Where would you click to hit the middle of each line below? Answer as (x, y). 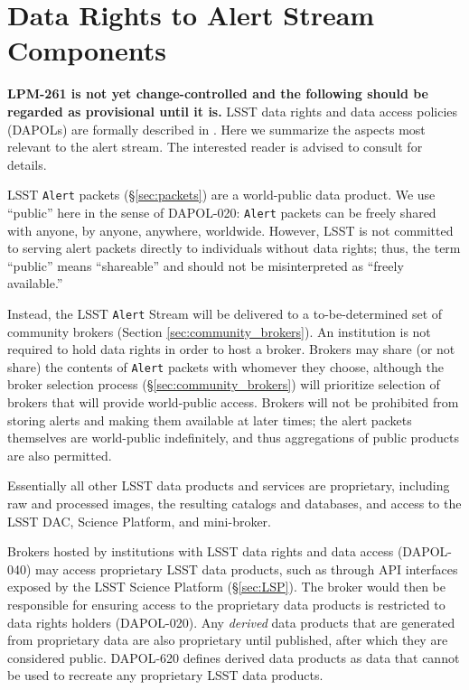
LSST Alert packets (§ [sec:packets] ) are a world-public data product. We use (221, 195)
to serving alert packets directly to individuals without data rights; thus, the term (234, 248)
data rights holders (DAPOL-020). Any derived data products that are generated (231, 622)
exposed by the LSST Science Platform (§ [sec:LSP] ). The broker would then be (227, 587)
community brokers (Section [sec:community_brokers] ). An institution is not (219, 331)
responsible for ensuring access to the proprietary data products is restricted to (226, 604)
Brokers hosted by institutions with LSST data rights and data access (201, 551)
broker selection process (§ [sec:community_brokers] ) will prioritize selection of (224, 384)
